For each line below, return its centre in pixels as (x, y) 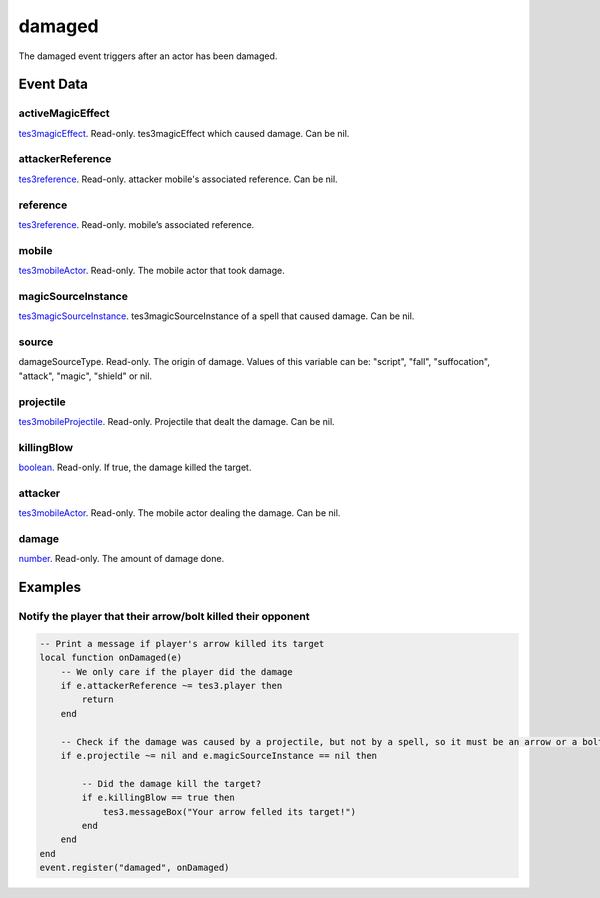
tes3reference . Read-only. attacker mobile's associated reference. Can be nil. (178, 179)
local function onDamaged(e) (111, 658)
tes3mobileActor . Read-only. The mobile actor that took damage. (151, 271)
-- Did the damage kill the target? (171, 783)
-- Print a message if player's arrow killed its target (182, 643)
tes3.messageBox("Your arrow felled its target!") (229, 811)
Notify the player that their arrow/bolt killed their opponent (164, 617)
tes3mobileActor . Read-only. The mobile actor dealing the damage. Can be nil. (179, 513)
